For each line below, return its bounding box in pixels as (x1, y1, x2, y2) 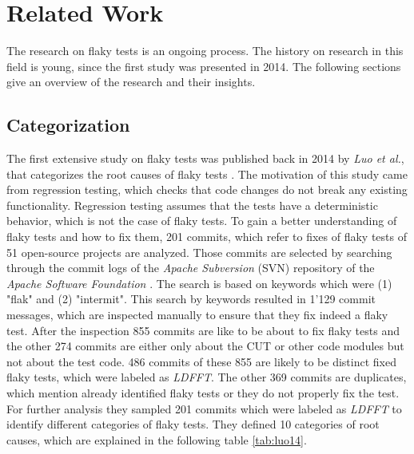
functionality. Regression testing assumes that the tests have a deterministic (6, 196, 378, 213)
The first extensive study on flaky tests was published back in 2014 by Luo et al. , (6, 150, 404, 167)
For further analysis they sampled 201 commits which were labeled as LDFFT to (6, 400, 402, 416)
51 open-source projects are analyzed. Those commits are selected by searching (6, 243, 392, 260)
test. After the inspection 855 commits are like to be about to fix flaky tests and (6, 322, 400, 338)
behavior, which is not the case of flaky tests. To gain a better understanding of (6, 212, 397, 229)
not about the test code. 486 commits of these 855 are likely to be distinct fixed (6, 353, 396, 369)
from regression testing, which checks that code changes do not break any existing (6, 181, 408, 198)
